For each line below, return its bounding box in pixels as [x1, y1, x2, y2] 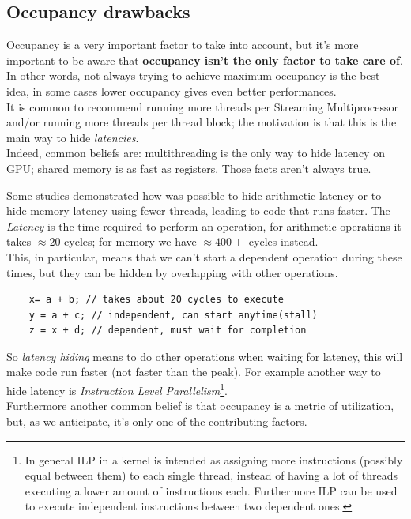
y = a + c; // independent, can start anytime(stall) [28, 309, 318, 321]
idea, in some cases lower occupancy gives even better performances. [6, 82, 337, 99]
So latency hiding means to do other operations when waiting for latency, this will [6, 348, 403, 364]
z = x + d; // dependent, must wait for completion [28, 325, 307, 337]
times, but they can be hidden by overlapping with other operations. [6, 264, 338, 280]
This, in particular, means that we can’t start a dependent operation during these [6, 248, 402, 265]
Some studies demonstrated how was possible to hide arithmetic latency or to [6, 186, 382, 203]
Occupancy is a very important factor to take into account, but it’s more [6, 36, 359, 53]
